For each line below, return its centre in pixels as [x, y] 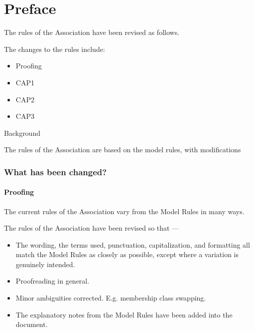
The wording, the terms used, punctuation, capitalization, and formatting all [133, 244]
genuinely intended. [45, 264]
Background [22, 133]
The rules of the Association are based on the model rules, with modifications [123, 150]
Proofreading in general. [53, 281]
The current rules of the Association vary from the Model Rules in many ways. [124, 211]
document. [32, 324]
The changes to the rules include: [55, 49]
